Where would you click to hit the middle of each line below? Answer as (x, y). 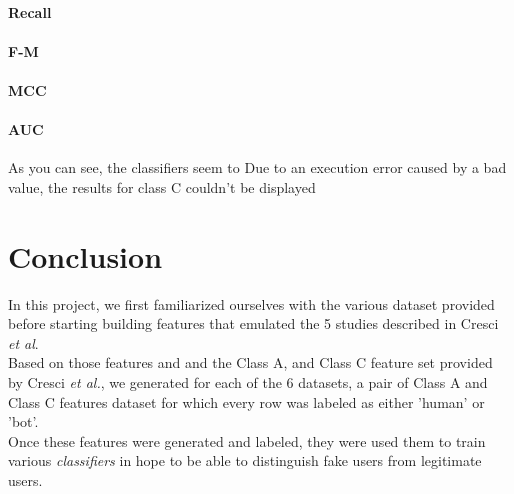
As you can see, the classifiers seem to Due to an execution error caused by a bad (257, 167)
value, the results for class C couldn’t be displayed (162, 186)
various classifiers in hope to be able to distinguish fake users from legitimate (245, 460)
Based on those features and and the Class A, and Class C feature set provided (250, 362)
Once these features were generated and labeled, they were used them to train (247, 440)
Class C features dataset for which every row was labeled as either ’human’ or (246, 401)
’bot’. (23, 421)
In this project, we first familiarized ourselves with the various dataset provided (251, 303)
